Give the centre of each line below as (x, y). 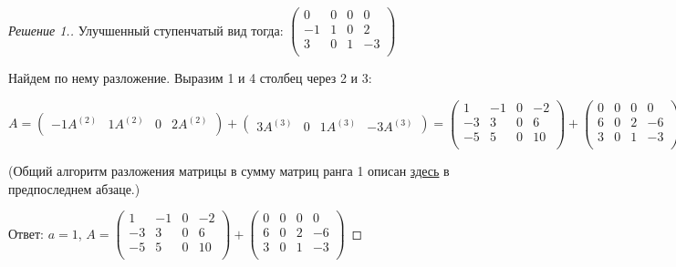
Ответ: (26, 233)
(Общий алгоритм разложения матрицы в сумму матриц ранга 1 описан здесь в (229, 170)
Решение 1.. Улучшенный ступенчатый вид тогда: (146, 30)
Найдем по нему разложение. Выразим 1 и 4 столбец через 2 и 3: (190, 78)
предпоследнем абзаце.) (74, 188)
